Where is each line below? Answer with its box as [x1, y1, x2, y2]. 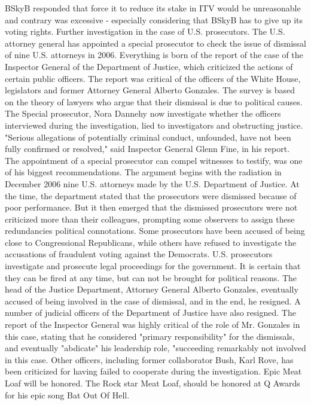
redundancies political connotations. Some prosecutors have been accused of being [5, 224, 305, 237]
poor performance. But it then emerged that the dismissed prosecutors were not [5, 201, 298, 214]
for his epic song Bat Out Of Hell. [5, 388, 130, 401]
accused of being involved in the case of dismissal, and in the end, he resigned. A [5, 294, 301, 307]
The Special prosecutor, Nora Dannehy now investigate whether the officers [5, 107, 281, 120]
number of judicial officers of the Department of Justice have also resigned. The [5, 306, 296, 319]
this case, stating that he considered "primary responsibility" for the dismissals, [5, 330, 295, 342]
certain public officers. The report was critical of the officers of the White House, [5, 72, 301, 84]
